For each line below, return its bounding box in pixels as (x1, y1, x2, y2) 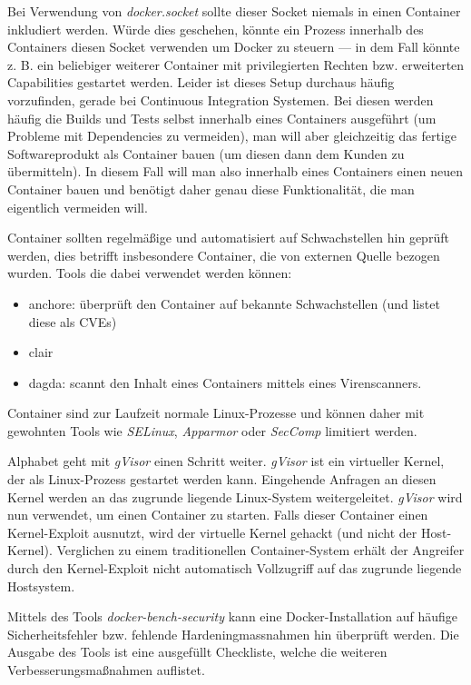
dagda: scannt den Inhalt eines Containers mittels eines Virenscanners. (28, 372, 422, 392)
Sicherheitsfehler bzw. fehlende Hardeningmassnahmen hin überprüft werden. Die (7, 624, 459, 643)
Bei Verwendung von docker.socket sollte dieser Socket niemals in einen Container (7, 2, 461, 20)
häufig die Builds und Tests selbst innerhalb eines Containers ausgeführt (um (7, 108, 437, 127)
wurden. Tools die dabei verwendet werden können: (7, 263, 292, 283)
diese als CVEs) (28, 312, 117, 331)
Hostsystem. (7, 576, 75, 595)
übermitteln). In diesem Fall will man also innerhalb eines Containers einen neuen (7, 162, 463, 181)
